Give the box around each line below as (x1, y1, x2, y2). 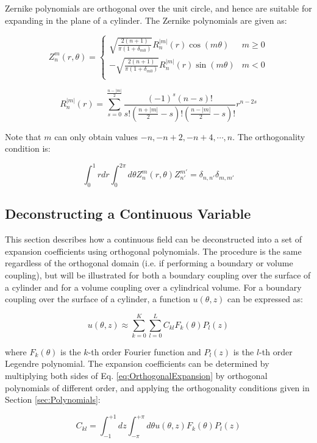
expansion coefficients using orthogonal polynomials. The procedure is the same (5, 244, 302, 257)
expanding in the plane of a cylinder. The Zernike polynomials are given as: (5, 13, 287, 26)
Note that (5, 130, 41, 143)
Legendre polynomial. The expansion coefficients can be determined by (5, 357, 269, 370)
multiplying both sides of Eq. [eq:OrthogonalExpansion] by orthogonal (5, 369, 268, 382)
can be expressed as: (227, 292, 303, 305)
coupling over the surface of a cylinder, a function (5, 292, 190, 305)
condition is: (5, 142, 51, 155)
